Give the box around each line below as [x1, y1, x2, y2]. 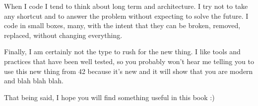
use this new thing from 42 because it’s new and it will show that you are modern [4, 66, 253, 76]
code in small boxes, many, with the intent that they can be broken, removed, [4, 20, 241, 31]
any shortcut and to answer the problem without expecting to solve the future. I [4, 10, 249, 21]
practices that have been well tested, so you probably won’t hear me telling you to [4, 56, 254, 66]
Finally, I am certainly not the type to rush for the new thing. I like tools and [4, 46, 241, 57]
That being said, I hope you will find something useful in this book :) [4, 92, 215, 102]
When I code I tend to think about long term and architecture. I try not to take [4, 1, 248, 11]
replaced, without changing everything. [4, 30, 123, 40]
